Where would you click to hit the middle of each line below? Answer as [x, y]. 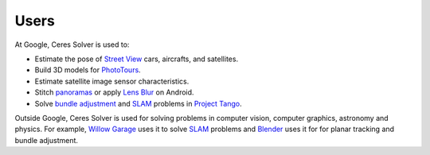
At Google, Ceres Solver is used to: [72, 45]
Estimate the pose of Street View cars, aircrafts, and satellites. [137, 59]
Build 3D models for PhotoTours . [88, 70]
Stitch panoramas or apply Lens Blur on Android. [114, 92]
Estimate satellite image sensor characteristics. [112, 81]
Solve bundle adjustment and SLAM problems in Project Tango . [138, 103]
